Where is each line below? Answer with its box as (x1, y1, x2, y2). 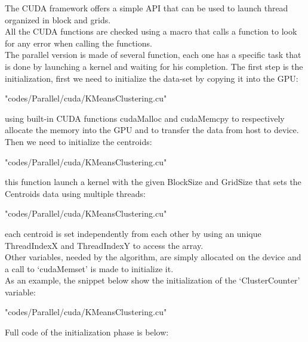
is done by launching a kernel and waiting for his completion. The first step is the (5, 60, 303, 72)
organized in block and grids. (5, 13, 111, 26)
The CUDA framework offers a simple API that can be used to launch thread (5, 2, 288, 14)
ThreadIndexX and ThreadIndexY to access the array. (5, 239, 204, 251)
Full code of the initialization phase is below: (5, 326, 169, 338)
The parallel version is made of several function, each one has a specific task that (5, 48, 301, 61)
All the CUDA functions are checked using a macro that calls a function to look (5, 25, 297, 38)
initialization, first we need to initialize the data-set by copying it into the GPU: (5, 72, 298, 84)
